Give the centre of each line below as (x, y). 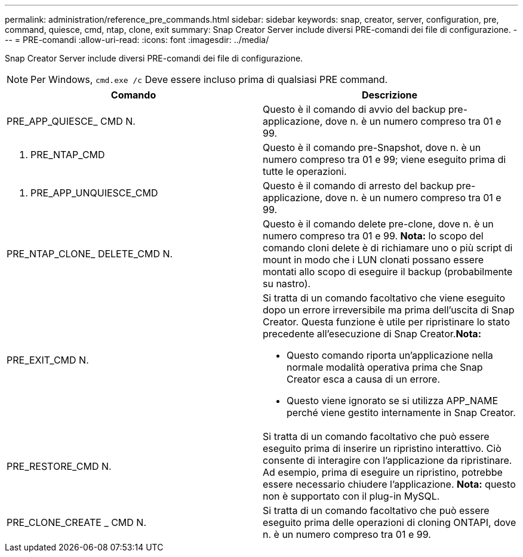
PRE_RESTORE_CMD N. (59, 466)
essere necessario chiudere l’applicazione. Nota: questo (389, 484)
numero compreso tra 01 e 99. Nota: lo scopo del (373, 236)
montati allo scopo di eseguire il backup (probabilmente (388, 272)
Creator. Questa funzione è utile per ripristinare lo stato (387, 322)
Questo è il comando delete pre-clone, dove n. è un (378, 224)
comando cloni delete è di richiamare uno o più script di (388, 248)
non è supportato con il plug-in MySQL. (351, 496)
